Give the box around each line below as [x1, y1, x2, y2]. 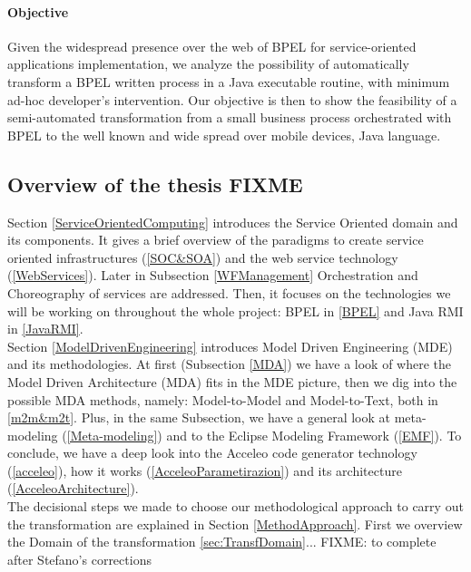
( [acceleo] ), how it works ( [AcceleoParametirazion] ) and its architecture [7, 461, 402, 480]
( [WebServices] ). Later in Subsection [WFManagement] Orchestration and [7, 266, 418, 285]
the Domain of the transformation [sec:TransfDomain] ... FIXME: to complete [7, 532, 437, 551]
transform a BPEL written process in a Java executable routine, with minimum [7, 72, 450, 91]
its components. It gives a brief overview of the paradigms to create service [7, 230, 424, 249]
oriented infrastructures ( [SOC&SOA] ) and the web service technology [7, 247, 398, 267]
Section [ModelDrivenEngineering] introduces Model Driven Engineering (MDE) [7, 336, 453, 355]
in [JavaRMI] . [7, 319, 83, 338]
